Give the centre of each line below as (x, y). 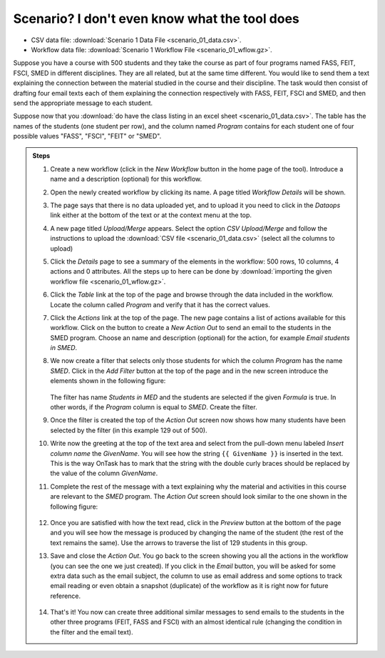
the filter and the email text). (92, 632)
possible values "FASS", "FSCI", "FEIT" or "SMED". (87, 136)
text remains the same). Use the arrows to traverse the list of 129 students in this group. (179, 542)
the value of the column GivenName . (104, 473)
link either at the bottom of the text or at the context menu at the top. (151, 215)
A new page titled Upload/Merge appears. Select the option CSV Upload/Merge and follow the (189, 228)
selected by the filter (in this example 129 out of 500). (129, 430)
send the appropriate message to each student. (83, 103)
